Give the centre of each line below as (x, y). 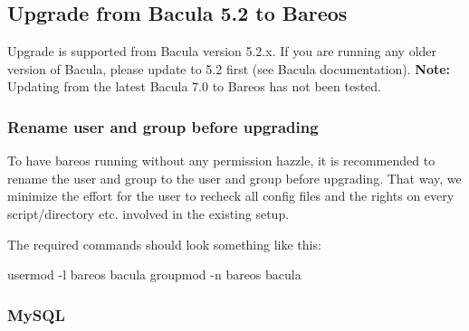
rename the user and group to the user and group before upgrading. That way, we (234, 178)
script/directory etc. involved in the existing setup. (148, 213)
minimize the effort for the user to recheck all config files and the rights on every (231, 196)
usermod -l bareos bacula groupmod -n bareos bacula (154, 274)
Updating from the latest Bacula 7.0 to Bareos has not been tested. (194, 86)
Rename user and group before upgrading (163, 126)
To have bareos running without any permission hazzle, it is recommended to (221, 161)
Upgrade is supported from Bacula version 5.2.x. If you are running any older (222, 51)
